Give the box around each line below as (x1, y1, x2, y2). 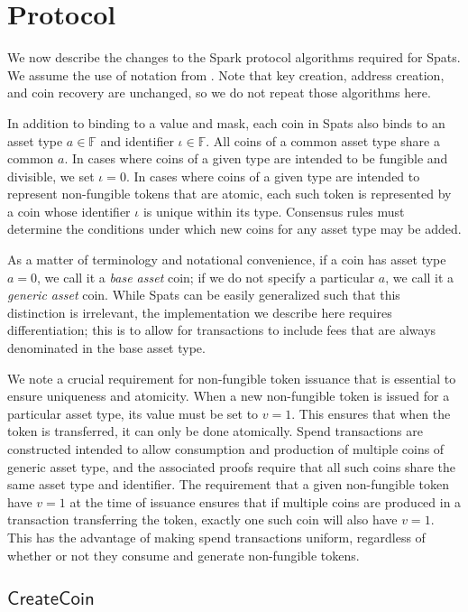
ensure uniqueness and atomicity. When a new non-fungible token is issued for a (7, 386, 450, 405)
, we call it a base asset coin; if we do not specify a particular (37, 267, 375, 286)
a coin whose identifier (7, 201, 131, 220)
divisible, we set (7, 166, 95, 185)
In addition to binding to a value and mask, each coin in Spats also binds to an (7, 113, 445, 132)
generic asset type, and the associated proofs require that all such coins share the (7, 457, 455, 476)
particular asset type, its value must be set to (7, 403, 259, 422)
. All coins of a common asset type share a (206, 131, 440, 150)
